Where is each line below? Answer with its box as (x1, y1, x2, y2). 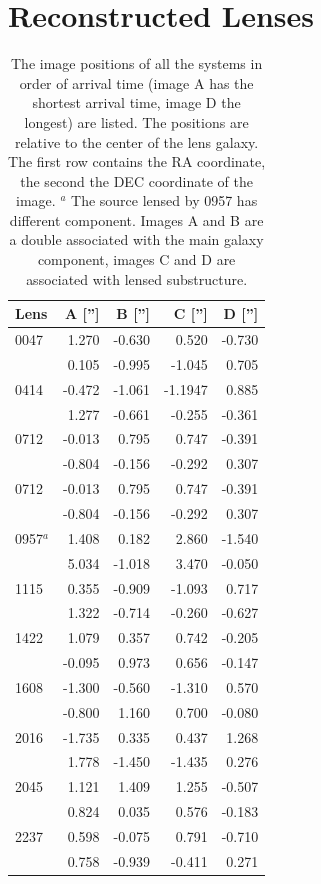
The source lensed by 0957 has (71, 190, 258, 211)
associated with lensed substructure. (26, 268, 248, 289)
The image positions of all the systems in (11, 53, 263, 74)
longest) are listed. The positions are (24, 111, 249, 132)
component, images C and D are (37, 249, 236, 270)
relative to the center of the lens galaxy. (15, 131, 259, 152)
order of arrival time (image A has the (19, 72, 254, 93)
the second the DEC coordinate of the (20, 170, 253, 191)
